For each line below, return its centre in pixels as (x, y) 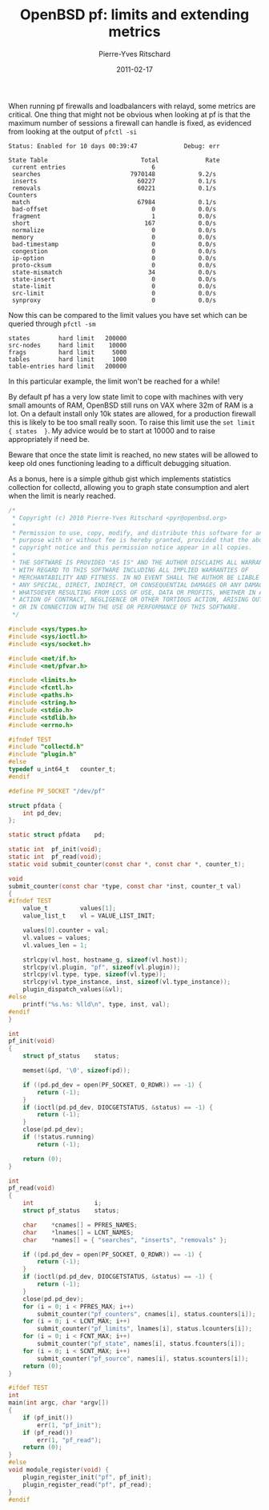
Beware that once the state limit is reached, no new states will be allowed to (133, 455)
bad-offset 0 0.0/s (114, 209)
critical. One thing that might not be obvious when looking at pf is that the (129, 114)
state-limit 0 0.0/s (114, 286)
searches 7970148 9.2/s (114, 174)
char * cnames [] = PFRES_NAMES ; (80, 1225)
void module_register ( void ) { (59, 1470)
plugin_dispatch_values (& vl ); (73, 990)
